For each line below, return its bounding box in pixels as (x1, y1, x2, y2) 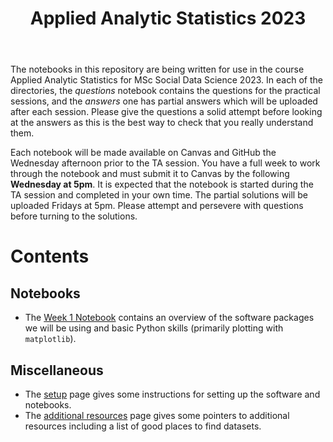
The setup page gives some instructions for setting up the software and (24, 388, 321, 400)
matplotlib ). (24, 333, 77, 345)
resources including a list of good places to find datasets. (24, 420, 262, 432)
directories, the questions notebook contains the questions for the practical (10, 85, 321, 97)
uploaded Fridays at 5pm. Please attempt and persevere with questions (10, 200, 304, 212)
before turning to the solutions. (10, 210, 138, 222)
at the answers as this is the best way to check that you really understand (10, 117, 314, 129)
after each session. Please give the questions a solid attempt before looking (10, 106, 323, 118)
